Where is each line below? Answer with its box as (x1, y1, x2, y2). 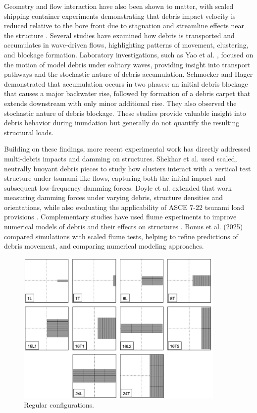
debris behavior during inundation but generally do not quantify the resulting (4, 117, 240, 128)
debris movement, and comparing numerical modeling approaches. (4, 241, 204, 251)
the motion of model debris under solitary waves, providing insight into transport (4, 59, 251, 69)
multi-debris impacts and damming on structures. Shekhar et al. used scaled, (4, 153, 237, 163)
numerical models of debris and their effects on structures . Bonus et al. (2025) (4, 221, 243, 232)
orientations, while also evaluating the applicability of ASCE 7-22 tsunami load (4, 202, 245, 212)
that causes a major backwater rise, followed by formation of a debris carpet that (4, 88, 251, 99)
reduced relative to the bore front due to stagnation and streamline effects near (4, 20, 245, 31)
